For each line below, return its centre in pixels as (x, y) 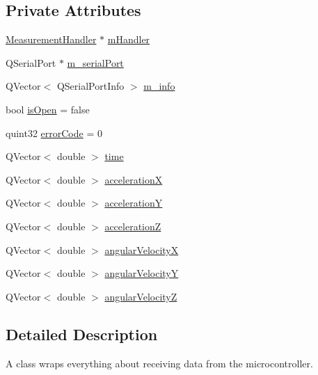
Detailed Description (82, 334)
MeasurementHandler (51, 39)
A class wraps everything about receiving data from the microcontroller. (159, 363)
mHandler (129, 39)
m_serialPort (95, 62)
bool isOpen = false (48, 109)
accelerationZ (133, 226)
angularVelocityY (142, 273)
